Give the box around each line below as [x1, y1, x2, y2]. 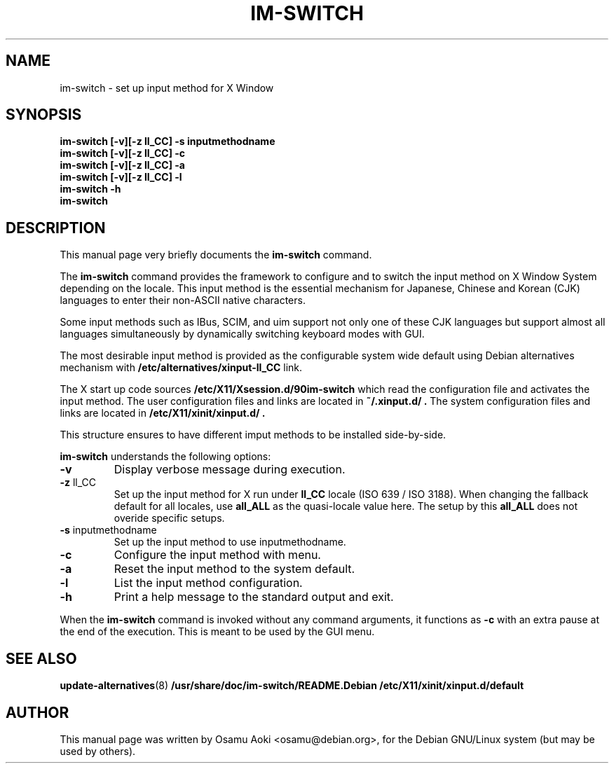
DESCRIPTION [6, 219, 106, 237]
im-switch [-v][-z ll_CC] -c [60, 147, 186, 160]
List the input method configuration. [114, 576, 303, 590]
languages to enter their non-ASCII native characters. [60, 294, 306, 307]
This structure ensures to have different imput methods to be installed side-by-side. [60, 429, 446, 441]
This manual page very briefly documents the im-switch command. [60, 249, 372, 261]
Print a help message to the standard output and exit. [114, 590, 394, 604]
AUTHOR [6, 703, 69, 721]
